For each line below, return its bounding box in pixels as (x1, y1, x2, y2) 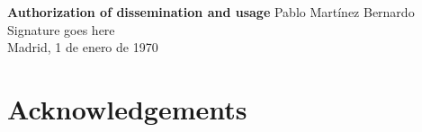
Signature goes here (7, 20, 115, 39)
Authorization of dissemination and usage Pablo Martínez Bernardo (7, 3, 415, 21)
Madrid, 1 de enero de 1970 (7, 38, 158, 57)
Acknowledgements (7, 90, 247, 127)
